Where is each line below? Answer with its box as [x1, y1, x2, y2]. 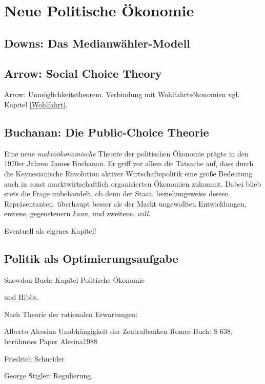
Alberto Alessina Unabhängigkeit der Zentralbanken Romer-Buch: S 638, [4, 326, 233, 336]
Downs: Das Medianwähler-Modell [4, 35, 190, 51]
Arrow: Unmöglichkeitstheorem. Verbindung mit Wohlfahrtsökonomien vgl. [4, 89, 240, 100]
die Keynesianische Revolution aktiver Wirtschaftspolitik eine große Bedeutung [4, 168, 253, 178]
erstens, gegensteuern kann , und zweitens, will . [4, 208, 151, 219]
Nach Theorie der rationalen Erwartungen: [4, 308, 138, 319]
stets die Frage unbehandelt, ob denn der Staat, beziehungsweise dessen [4, 188, 229, 199]
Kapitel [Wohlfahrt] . [4, 99, 68, 109]
